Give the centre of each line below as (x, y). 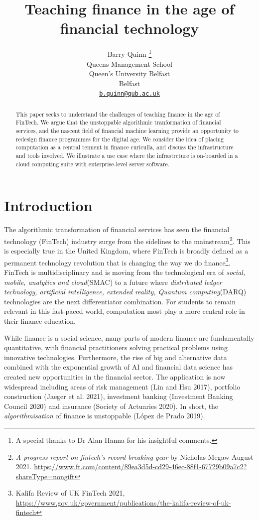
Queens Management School (129, 64)
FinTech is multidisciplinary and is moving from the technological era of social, (125, 272)
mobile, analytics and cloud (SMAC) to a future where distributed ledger (113, 282)
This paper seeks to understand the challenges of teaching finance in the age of (118, 114)
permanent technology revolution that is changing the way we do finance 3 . (117, 261)
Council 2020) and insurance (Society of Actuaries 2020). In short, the (111, 406)
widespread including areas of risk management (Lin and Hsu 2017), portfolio (122, 386)
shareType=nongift (45, 476)
